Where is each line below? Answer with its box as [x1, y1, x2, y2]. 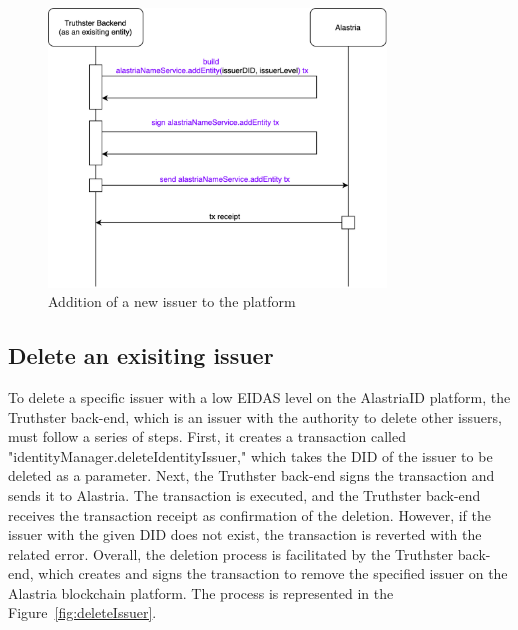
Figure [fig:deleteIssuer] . [8, 602, 157, 623]
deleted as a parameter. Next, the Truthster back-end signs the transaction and [8, 465, 495, 486]
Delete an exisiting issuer [8, 340, 274, 371]
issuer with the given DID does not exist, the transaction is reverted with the [8, 524, 482, 545]
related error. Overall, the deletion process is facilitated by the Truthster [8, 543, 454, 564]
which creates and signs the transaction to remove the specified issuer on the [38, 563, 508, 584]
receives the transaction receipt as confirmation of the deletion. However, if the [8, 504, 491, 525]
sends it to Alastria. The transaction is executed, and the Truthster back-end [8, 484, 481, 505]
